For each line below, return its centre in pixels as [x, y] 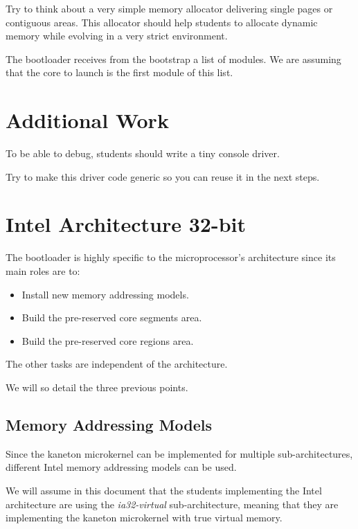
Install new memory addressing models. [105, 294]
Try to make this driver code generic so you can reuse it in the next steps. [163, 176]
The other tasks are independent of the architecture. [117, 364]
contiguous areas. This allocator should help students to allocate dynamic [162, 22]
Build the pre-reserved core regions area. [108, 340]
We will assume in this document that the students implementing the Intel [164, 490]
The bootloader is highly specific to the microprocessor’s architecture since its [171, 257]
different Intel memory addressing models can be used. [121, 467]
